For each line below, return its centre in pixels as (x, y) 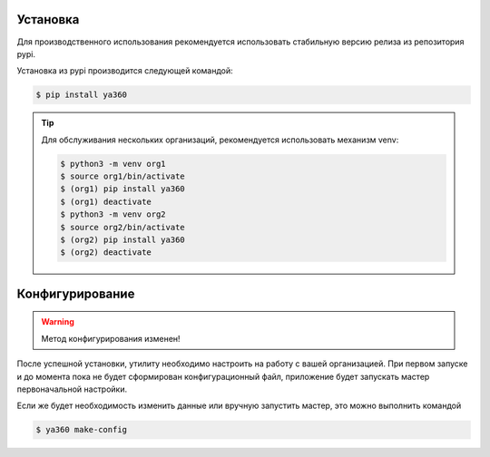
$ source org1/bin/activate (122, 176)
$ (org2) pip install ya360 (122, 239)
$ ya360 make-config (81, 430)
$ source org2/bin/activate (122, 227)
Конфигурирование (76, 293)
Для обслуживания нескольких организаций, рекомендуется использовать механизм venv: (220, 140)
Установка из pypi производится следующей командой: (125, 71)
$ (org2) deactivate (106, 253)
